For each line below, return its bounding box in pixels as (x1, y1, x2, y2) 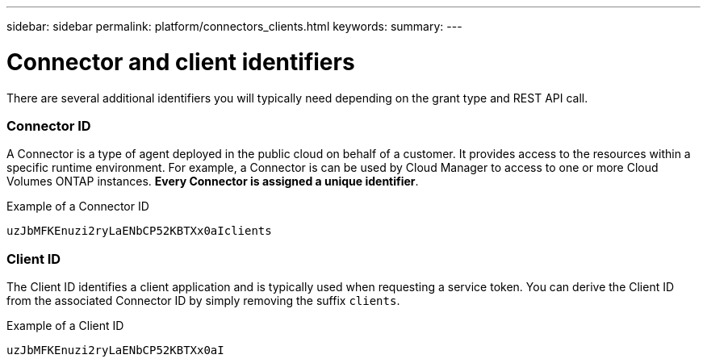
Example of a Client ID (6, 319, 124, 332)
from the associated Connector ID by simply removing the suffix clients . (6, 294, 400, 307)
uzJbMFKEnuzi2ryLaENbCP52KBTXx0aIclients (6, 224, 272, 238)
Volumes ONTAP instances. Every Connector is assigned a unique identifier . (6, 174, 419, 189)
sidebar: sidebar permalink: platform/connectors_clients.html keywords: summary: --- (6, 19, 462, 33)
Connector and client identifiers (6, 48, 355, 76)
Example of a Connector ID (6, 199, 149, 214)
